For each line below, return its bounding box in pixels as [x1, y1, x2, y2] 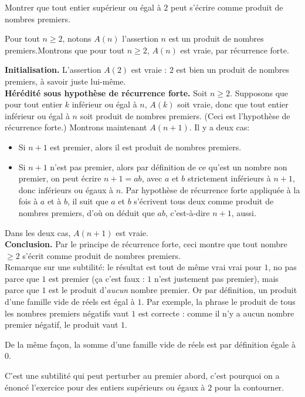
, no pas [268, 261, 297, 273]
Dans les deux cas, [5, 226, 71, 238]
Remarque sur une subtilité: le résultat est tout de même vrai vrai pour [5, 261, 262, 273]
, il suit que [67, 195, 109, 207]
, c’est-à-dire [165, 206, 210, 218]
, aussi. [231, 206, 256, 218]
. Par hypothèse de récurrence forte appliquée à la [121, 183, 300, 196]
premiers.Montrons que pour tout [5, 43, 125, 56]
